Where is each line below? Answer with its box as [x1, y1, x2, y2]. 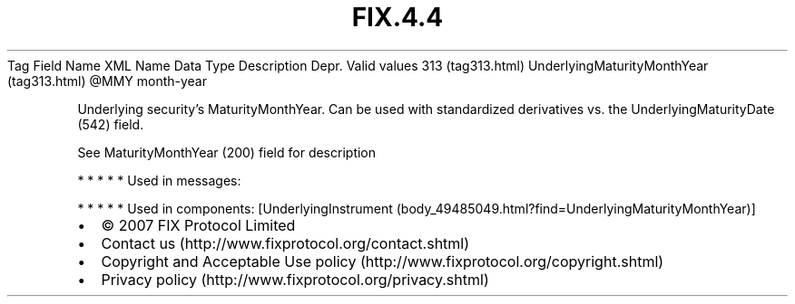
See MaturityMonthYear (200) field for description [77, 144, 377, 160]
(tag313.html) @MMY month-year [7, 72, 207, 89]
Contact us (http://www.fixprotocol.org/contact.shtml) [101, 233, 470, 252]
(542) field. [77, 116, 144, 132]
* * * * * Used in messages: [77, 172, 241, 188]
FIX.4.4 [351, 2, 444, 33]
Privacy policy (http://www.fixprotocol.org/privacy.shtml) [101, 270, 489, 289]
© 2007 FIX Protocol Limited [101, 215, 296, 234]
